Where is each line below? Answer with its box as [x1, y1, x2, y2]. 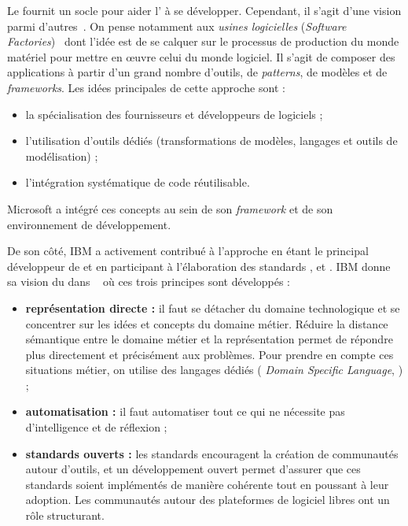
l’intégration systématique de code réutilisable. [25, 174, 250, 191]
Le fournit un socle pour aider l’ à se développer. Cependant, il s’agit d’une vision [7, 2, 402, 18]
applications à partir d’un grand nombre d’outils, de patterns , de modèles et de [7, 64, 388, 80]
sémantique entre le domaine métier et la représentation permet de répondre [25, 331, 393, 347]
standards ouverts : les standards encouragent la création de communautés [25, 445, 399, 461]
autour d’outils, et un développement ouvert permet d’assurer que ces [25, 461, 361, 477]
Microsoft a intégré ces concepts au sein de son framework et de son [7, 200, 333, 217]
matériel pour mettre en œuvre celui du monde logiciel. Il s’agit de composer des [7, 48, 395, 65]
